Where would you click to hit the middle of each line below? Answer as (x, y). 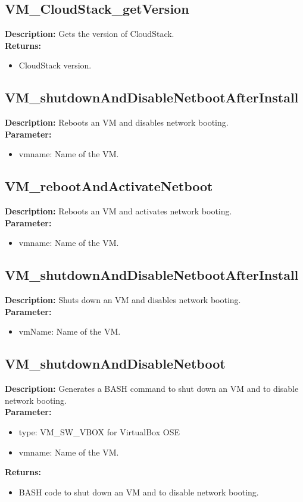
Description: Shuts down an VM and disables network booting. (123, 300)
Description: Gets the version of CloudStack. (90, 34)
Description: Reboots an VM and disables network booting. (117, 122)
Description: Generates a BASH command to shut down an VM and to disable (152, 389)
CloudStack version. (55, 65)
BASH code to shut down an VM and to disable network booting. (139, 492)
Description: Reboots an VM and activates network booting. (118, 211)
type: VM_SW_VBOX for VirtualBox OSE (99, 431)
